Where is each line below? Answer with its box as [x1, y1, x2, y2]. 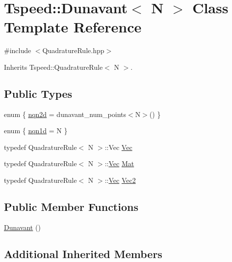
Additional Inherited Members [4, 246, 162, 261]
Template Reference [4, 17, 142, 37]
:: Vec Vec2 [104, 175, 136, 185]
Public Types [4, 86, 73, 101]
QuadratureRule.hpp [42, 45, 104, 56]
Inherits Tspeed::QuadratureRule [4, 61, 103, 72]
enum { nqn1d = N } [4, 125, 68, 136]
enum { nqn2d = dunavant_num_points [4, 109, 127, 119]
